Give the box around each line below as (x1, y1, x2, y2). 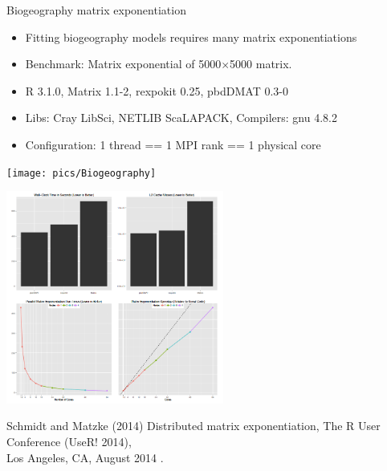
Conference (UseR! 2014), (6, 432, 132, 449)
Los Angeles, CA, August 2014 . (6, 449, 164, 465)
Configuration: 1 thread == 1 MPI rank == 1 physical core (25, 136, 321, 152)
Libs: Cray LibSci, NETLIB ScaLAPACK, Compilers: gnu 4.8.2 (25, 109, 337, 126)
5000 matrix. (230, 55, 292, 72)
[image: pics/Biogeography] (6, 167, 157, 179)
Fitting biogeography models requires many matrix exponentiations (25, 28, 357, 45)
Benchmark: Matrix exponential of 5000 (25, 55, 222, 72)
